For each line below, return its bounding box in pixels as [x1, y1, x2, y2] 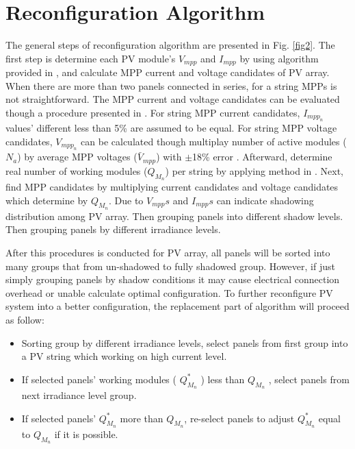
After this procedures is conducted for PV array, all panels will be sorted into [5, 245, 330, 259]
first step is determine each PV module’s [5, 51, 176, 65]
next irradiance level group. [21, 387, 137, 402]
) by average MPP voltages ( [17, 149, 137, 164]
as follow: [5, 312, 44, 326]
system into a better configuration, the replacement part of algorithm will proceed [5, 299, 350, 313]
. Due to [109, 193, 144, 207]
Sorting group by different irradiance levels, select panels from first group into [21, 335, 348, 350]
